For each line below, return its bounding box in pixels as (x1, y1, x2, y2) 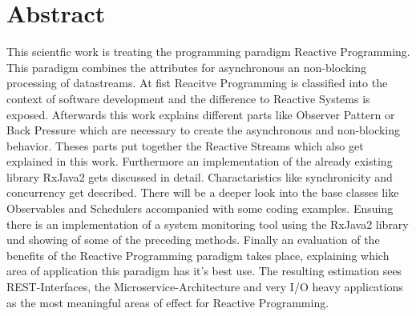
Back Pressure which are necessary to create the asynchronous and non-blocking (6, 122, 401, 138)
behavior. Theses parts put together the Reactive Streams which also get (6, 137, 364, 154)
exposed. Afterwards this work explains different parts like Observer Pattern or (6, 106, 395, 122)
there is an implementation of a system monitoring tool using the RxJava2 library (6, 215, 409, 232)
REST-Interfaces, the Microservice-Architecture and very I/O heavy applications (6, 278, 403, 295)
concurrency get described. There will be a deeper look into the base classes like (6, 184, 399, 201)
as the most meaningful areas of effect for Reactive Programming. (6, 294, 329, 310)
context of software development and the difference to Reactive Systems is (6, 90, 370, 106)
